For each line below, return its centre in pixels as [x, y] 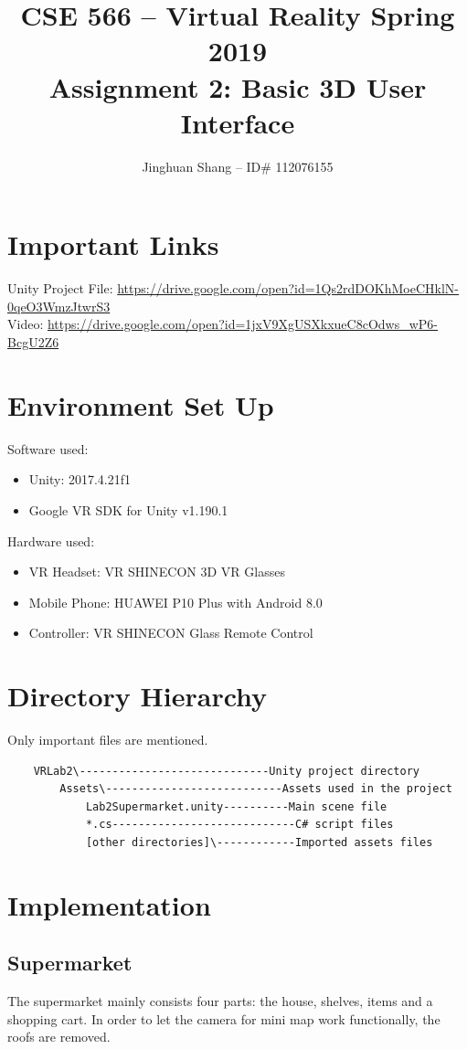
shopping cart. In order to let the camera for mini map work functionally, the [224, 1018]
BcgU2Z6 [33, 342]
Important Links [113, 244]
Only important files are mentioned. [108, 739]
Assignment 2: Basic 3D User [238, 86]
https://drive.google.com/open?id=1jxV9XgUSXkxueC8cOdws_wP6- [242, 324]
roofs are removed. [59, 1037]
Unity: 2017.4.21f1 [80, 479]
